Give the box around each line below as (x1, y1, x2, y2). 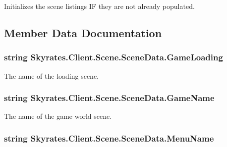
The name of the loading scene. (4, 70, 99, 81)
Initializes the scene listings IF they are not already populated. (4, 1, 195, 11)
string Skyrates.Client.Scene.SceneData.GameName (4, 92, 215, 104)
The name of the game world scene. (4, 111, 112, 121)
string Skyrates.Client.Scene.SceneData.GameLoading (4, 51, 223, 63)
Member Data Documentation (4, 25, 162, 40)
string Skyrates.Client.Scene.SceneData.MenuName (4, 132, 214, 144)
